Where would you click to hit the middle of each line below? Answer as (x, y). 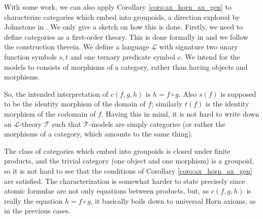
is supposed (238, 93)
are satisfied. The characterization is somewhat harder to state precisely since (125, 181)
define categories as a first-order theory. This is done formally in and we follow (126, 36)
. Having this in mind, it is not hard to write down (180, 113)
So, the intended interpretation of (56, 93)
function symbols (30, 56)
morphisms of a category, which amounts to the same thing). (98, 134)
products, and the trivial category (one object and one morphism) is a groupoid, (129, 161)
